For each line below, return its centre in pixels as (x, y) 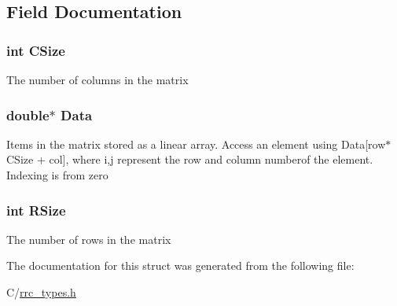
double (28, 114)
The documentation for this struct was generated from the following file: (180, 265)
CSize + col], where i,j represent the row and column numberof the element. (190, 159)
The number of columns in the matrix (97, 79)
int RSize (36, 210)
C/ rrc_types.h (41, 292)
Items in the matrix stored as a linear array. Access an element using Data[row (196, 144)
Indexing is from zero (57, 175)
